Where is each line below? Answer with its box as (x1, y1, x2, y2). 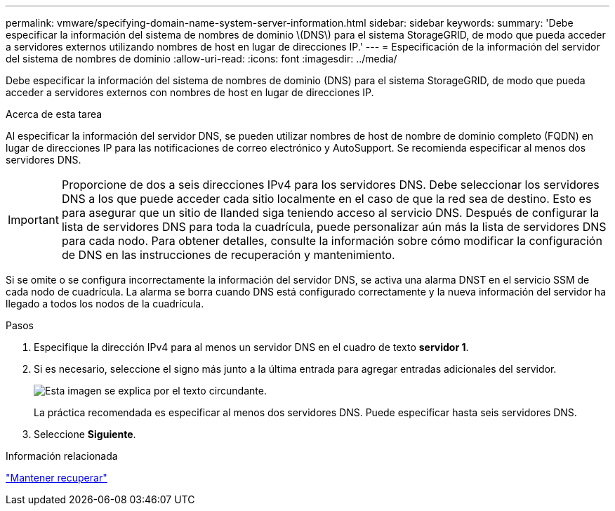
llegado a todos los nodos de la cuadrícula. (6, 298, 204, 310)
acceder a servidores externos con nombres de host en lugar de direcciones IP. (6, 86, 374, 98)
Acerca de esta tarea (6, 108, 102, 120)
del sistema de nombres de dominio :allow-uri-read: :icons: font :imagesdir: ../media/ (6, 53, 397, 65)
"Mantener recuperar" (6, 472, 107, 484)
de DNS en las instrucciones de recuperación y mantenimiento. (61, 248, 395, 262)
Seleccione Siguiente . (34, 428, 136, 440)
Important (8, 213, 59, 227)
